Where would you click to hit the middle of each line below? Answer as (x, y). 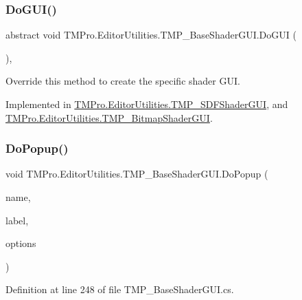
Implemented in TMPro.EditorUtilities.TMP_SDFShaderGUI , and (147, 104)
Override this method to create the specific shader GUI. (123, 81)
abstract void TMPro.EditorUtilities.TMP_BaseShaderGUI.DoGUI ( (151, 35)
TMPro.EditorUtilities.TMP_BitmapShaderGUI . (109, 117)
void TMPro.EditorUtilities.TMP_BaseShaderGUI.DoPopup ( (137, 174)
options (21, 243)
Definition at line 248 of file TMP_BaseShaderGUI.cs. (120, 289)
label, (17, 220)
